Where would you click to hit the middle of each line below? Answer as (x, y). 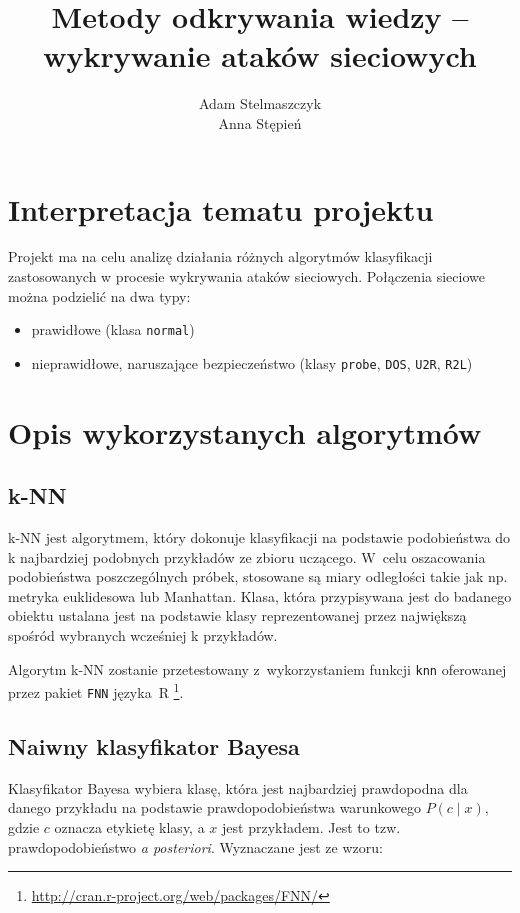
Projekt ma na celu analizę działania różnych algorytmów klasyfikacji (220, 256)
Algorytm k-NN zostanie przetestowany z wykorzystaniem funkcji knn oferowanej (257, 668)
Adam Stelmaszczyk (260, 103)
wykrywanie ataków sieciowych (260, 55)
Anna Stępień (260, 122)
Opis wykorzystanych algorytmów (245, 431)
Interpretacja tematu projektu (221, 208)
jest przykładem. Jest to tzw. (311, 827)
